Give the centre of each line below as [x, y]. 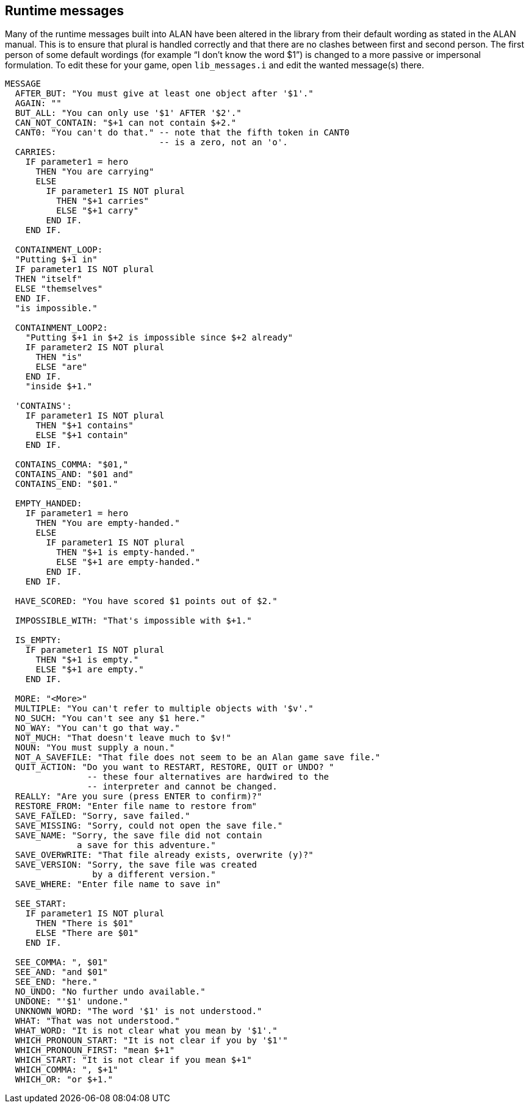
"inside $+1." [59, 387]
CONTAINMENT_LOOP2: [61, 328]
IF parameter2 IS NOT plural [95, 347]
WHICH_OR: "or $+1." [64, 1080]
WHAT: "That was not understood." [97, 1021]
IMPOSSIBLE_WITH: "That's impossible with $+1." [133, 621]
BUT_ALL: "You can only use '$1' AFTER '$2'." [128, 113]
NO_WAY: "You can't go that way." [97, 728]
